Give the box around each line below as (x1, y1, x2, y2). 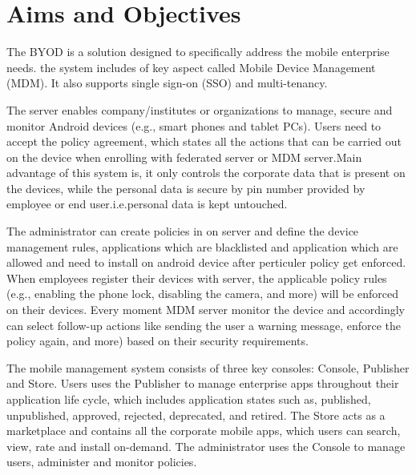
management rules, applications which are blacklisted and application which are (6, 238, 398, 255)
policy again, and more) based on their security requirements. (6, 332, 309, 349)
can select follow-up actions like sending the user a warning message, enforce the (6, 316, 402, 333)
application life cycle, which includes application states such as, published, (6, 391, 371, 407)
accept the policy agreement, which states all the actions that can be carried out (6, 133, 402, 150)
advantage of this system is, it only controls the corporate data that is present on (6, 164, 406, 181)
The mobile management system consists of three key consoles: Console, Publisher (6, 359, 410, 376)
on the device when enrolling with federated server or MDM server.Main (6, 148, 362, 165)
